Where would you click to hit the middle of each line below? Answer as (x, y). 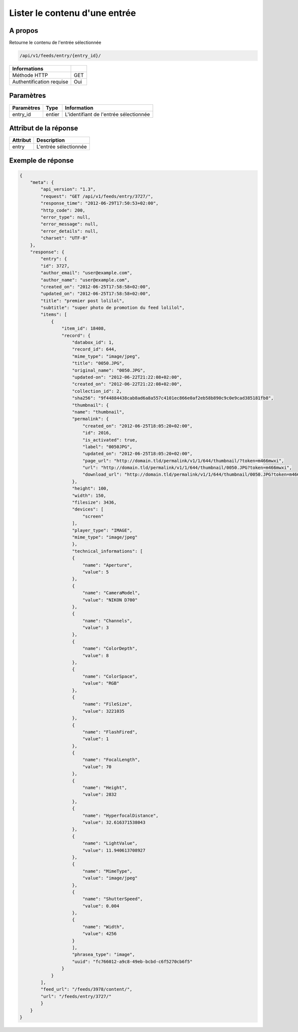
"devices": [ (88, 509)
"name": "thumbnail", (98, 412)
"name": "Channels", (107, 621)
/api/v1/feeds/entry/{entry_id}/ (60, 56)
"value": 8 (96, 655)
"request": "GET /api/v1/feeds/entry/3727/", (97, 196)
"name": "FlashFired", (110, 732)
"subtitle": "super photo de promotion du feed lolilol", (112, 308)
